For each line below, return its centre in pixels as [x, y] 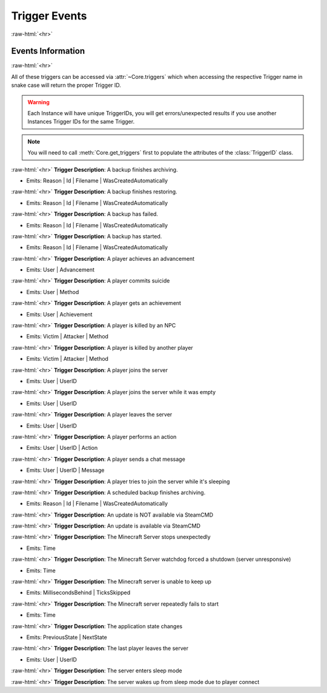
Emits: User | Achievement [59, 314]
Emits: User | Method [53, 292]
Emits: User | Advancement [61, 270]
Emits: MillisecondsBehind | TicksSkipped [78, 593]
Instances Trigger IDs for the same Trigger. [81, 122]
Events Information [48, 51]
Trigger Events [49, 16]
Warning [38, 102]
